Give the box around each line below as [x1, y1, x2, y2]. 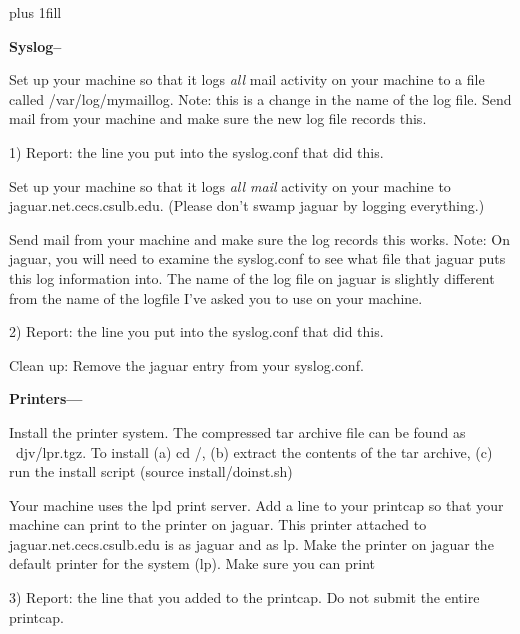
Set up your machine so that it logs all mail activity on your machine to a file [9, 69, 485, 90]
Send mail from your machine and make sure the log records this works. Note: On [9, 228, 511, 249]
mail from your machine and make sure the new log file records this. [9, 108, 427, 129]
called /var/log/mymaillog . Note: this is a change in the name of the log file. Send [9, 88, 512, 109]
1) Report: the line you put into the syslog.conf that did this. [9, 141, 384, 162]
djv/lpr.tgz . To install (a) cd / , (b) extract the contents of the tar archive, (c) [15, 441, 493, 462]
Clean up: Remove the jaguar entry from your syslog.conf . [9, 354, 364, 375]
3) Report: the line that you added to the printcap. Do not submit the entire [9, 587, 480, 608]
